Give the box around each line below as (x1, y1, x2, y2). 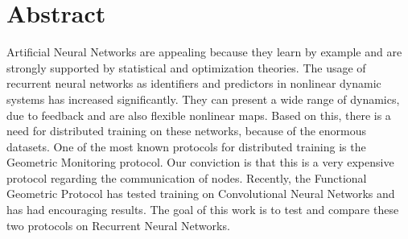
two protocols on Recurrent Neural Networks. (6, 216, 230, 233)
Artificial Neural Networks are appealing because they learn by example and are (6, 43, 402, 60)
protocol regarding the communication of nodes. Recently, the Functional (6, 169, 367, 186)
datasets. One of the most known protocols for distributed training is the (6, 138, 366, 155)
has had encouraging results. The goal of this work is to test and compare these (6, 201, 399, 218)
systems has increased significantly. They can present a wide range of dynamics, (6, 90, 400, 107)
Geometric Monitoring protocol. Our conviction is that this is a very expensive (6, 154, 394, 171)
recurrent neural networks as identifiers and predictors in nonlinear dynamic (6, 75, 381, 92)
